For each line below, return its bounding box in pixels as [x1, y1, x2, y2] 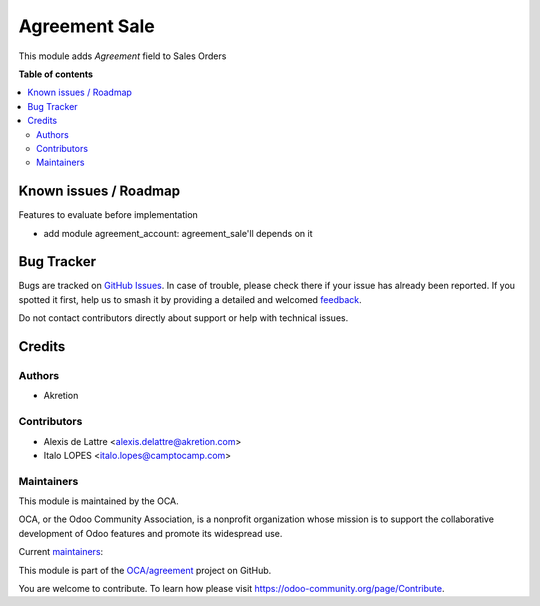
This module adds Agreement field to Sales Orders [18, 50, 227, 62]
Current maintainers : [18, 546, 104, 558]
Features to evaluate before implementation [18, 209, 199, 221]
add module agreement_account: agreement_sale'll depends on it [43, 227, 313, 239]
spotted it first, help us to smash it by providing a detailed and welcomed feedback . [18, 293, 362, 305]
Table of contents [18, 68, 94, 80]
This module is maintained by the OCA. [18, 495, 179, 507]
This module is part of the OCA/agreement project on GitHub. [18, 564, 272, 576]
